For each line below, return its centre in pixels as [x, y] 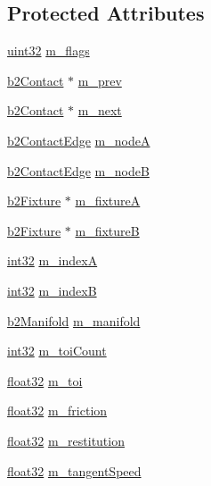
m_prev [100, 80]
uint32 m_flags [49, 50]
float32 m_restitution [66, 440]
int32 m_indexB [52, 290]
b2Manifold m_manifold [74, 320]
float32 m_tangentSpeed [74, 470]
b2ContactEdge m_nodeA [79, 140]
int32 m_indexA [53, 260]
